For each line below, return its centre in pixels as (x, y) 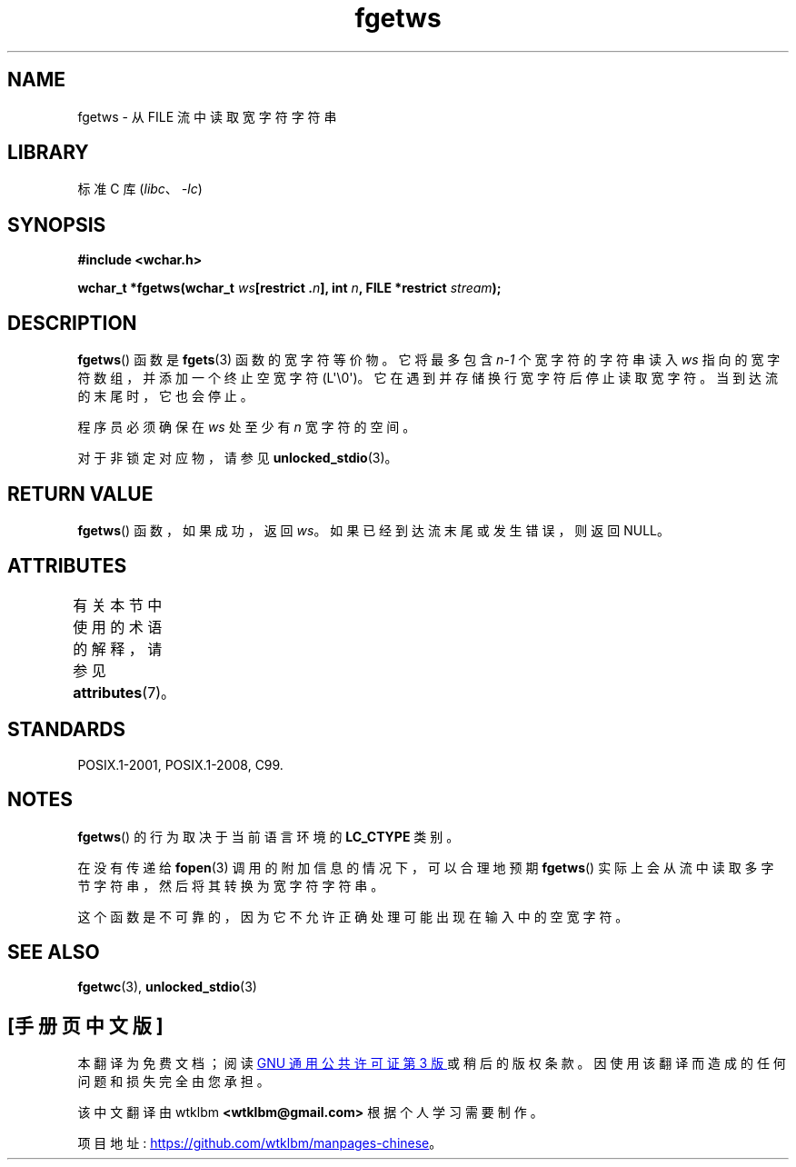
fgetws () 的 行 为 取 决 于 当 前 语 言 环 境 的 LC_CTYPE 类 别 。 (269, 836)
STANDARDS (67, 730)
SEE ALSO (54, 952)
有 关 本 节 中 (118, 605)
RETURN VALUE (80, 494)
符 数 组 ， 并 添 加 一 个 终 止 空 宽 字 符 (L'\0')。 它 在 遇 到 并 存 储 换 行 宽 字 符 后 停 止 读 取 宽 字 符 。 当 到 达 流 (428, 378)
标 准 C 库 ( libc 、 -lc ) (140, 189)
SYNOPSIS (57, 224)
